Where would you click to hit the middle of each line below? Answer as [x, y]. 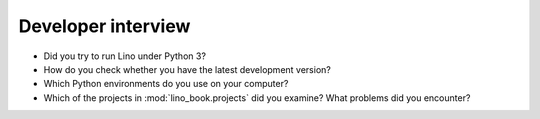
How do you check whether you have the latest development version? [187, 69]
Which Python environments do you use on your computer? [166, 84]
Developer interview [104, 26]
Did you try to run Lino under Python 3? [125, 56]
